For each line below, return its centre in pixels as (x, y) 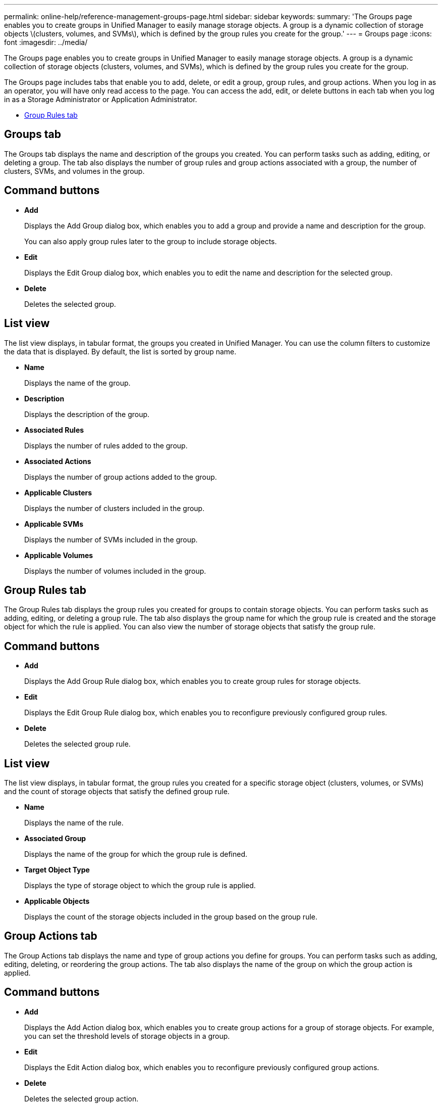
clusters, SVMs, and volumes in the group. (74, 171)
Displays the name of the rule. (74, 823)
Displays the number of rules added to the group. (106, 445)
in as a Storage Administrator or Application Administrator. (101, 99)
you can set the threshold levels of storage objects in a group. (127, 1036)
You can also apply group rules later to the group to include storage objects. (151, 241)
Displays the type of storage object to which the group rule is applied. (140, 886)
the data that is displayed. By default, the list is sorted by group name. (120, 351)
